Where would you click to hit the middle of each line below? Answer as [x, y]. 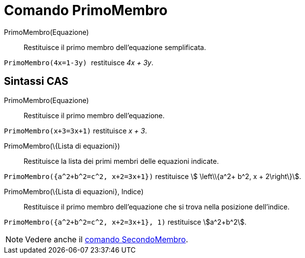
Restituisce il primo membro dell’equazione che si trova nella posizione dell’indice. [157, 206]
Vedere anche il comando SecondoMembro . [107, 239]
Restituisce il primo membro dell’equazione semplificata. [115, 47]
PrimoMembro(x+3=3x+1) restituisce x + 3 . [76, 130]
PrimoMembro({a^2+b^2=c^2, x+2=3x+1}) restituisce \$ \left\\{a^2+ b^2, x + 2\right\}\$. [153, 176]
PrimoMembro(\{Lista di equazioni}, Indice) [74, 191]
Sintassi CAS [36, 81]
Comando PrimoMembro [86, 10]
